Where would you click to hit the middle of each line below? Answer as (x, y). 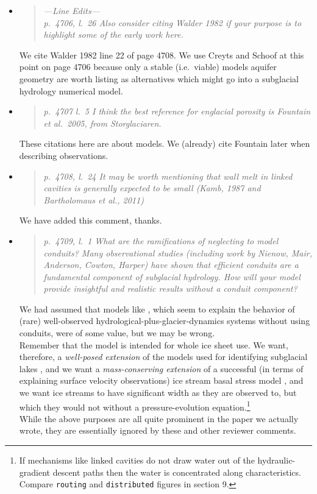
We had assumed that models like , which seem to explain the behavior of (157, 309)
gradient (35, 472)
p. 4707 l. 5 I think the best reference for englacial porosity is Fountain (177, 111)
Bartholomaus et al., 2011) (94, 199)
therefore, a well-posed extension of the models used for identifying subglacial (163, 357)
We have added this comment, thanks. (91, 220)
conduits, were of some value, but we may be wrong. (117, 333)
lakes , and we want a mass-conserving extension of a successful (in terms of (161, 368)
